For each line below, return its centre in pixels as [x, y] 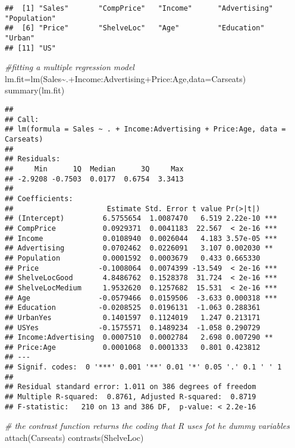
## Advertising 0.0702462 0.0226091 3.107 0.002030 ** [139, 248]
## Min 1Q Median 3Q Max [94, 169]
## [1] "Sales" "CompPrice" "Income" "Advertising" [139, 8]
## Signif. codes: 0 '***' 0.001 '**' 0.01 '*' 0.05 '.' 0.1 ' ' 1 [143, 367]
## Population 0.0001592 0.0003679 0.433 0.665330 [133, 258]
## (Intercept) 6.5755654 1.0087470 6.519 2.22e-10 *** [141, 219]
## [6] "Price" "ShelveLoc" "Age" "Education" [135, 28]
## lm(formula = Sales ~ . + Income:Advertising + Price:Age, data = [145, 129]
